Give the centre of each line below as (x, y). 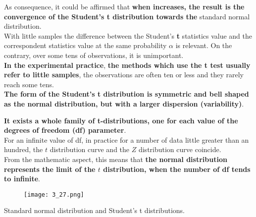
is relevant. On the (204, 45)
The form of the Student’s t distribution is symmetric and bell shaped (127, 94)
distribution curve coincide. (180, 149)
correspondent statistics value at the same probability (85, 45)
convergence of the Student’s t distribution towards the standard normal (127, 16)
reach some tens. (29, 84)
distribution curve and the (90, 149)
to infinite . (22, 179)
